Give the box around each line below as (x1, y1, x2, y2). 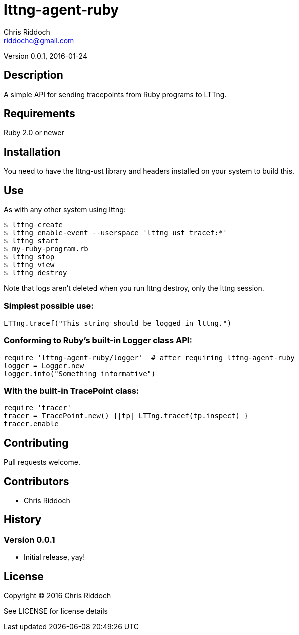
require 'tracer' (4, 404, 71, 412)
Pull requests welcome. (4, 458, 80, 467)
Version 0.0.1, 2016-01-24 (4, 51, 87, 60)
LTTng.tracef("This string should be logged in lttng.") (4, 319, 232, 327)
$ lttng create (4, 221, 63, 229)
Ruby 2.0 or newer (4, 128, 64, 137)
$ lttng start (4, 237, 59, 245)
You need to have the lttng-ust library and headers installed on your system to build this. (4, 167, 295, 176)
